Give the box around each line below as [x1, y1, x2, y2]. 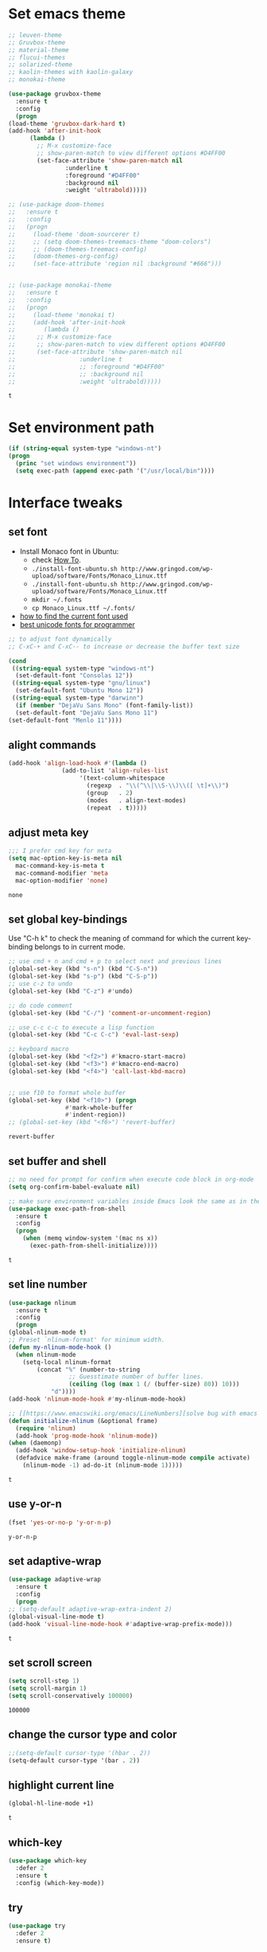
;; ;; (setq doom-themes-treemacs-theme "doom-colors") [8, 237, 212, 245]
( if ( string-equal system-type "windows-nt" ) [8, 445, 161, 453]
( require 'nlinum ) [15, 1424, 77, 1433]
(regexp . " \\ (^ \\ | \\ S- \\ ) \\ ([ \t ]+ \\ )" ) [86, 782, 230, 790]
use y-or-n [8, 1497, 62, 1511]
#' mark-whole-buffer [64, 1103, 133, 1111]
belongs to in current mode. [34, 942, 126, 952]
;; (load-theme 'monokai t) [8, 311, 115, 319]
